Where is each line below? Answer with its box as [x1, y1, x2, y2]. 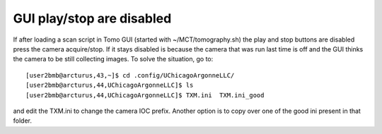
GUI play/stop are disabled [13, 11, 172, 26]
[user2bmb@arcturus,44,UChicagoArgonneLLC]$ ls [25, 81, 194, 90]
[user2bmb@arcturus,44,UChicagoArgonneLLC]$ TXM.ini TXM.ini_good [25, 91, 265, 99]
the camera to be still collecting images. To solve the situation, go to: [13, 55, 214, 63]
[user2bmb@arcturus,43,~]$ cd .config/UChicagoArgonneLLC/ [25, 71, 235, 79]
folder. [13, 116, 32, 125]
